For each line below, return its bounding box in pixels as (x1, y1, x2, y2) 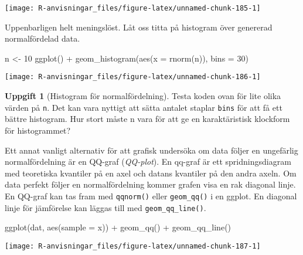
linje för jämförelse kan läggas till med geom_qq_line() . (5, 201, 206, 213)
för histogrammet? (5, 124, 71, 136)
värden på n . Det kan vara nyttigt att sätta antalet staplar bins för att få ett (5, 101, 282, 113)
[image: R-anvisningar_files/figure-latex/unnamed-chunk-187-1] (5, 242, 261, 250)
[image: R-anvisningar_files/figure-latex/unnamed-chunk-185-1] (5, 4, 261, 12)
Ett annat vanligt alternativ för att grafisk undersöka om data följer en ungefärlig (5, 144, 298, 156)
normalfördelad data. (5, 32, 80, 45)
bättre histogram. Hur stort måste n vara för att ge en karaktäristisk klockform (5, 113, 290, 125)
